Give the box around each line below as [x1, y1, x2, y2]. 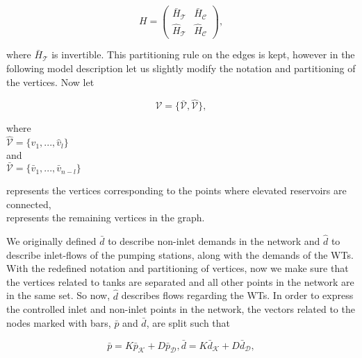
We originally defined [6, 234, 97, 248]
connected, [6, 196, 51, 211]
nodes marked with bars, [6, 315, 111, 330]
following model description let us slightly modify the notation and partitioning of [6, 61, 356, 76]
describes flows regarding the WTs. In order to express [121, 288, 354, 302]
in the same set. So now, [6, 288, 110, 302]
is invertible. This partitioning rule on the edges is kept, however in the [51, 47, 355, 62]
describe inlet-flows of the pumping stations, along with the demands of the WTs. [6, 247, 354, 262]
